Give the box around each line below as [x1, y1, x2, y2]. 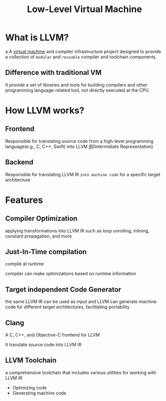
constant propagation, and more [5, 233, 72, 239]
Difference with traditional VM [5, 68, 102, 77]
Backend [5, 158, 34, 167]
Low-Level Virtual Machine [27, 4, 142, 15]
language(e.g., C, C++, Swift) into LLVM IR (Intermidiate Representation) [5, 143, 153, 149]
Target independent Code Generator [5, 285, 122, 294]
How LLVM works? [5, 105, 85, 116]
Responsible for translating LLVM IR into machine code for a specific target [5, 171, 160, 177]
